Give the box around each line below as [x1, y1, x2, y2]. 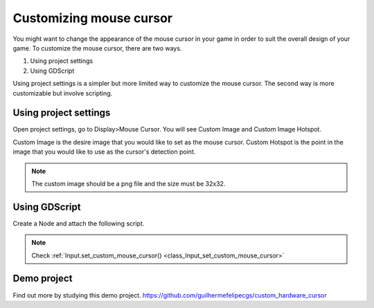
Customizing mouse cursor [12, 10, 173, 26]
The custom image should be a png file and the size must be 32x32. [31, 179, 226, 188]
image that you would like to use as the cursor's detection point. [12, 147, 196, 156]
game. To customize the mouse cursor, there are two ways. [12, 44, 182, 52]
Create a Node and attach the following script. [12, 219, 145, 228]
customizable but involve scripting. [12, 89, 113, 97]
